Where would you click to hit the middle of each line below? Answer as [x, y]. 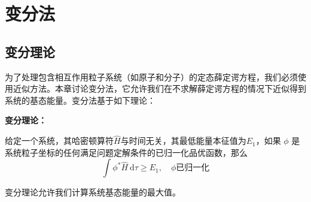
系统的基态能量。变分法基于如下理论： [80, 100]
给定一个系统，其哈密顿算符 [59, 141]
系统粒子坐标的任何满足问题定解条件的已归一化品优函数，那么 [126, 152]
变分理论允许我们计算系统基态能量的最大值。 [93, 192]
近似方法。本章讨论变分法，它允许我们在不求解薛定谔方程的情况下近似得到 [159, 88]
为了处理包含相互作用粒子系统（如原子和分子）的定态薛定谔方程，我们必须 [151, 76]
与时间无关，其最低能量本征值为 [183, 141]
